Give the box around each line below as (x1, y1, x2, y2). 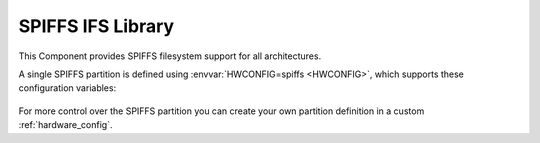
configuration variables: (18, 82, 117, 94)
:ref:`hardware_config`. (18, 119, 113, 131)
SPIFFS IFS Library (18, 15, 175, 37)
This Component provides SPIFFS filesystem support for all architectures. (18, 50, 322, 62)
